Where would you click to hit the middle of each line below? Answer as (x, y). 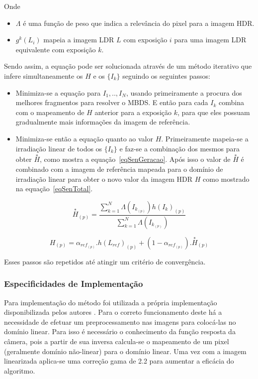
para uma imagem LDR (210, 40)
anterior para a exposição (133, 112)
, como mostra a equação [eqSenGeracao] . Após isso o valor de (135, 159)
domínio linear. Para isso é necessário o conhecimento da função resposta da (120, 331)
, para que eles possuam (214, 112)
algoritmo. (20, 370)
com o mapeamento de (50, 112)
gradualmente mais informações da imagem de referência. (103, 122)
